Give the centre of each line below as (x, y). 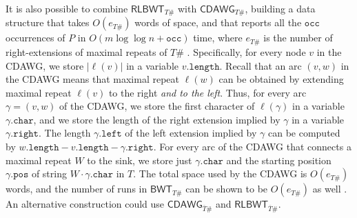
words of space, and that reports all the (218, 22)
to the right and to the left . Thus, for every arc (207, 92)
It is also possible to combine (67, 8)
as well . (330, 189)
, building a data (280, 8)
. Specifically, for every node (246, 51)
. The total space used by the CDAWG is (220, 174)
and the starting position (279, 160)
